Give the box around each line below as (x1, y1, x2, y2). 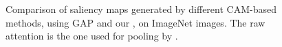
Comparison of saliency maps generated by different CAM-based (6, 2, 276, 16)
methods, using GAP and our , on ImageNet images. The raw (6, 15, 265, 29)
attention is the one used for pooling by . (6, 29, 178, 43)
